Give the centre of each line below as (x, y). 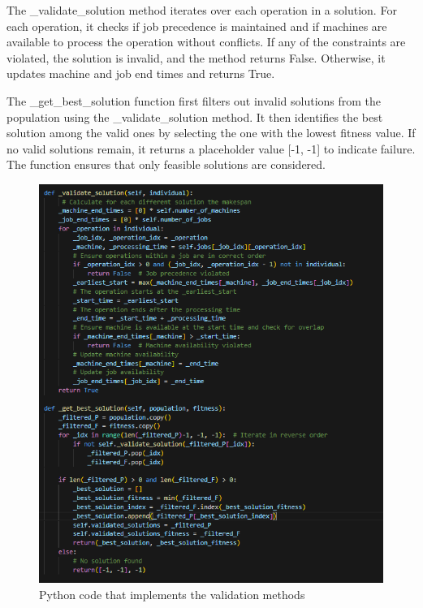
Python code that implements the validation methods (172, 594)
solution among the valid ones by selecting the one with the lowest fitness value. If (211, 133)
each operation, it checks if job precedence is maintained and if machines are (197, 26)
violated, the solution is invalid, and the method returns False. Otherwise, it (196, 57)
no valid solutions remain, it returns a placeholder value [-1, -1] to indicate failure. (211, 148)
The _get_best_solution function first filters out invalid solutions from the (194, 100)
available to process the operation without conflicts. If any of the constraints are (206, 42)
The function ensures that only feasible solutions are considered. (166, 164)
